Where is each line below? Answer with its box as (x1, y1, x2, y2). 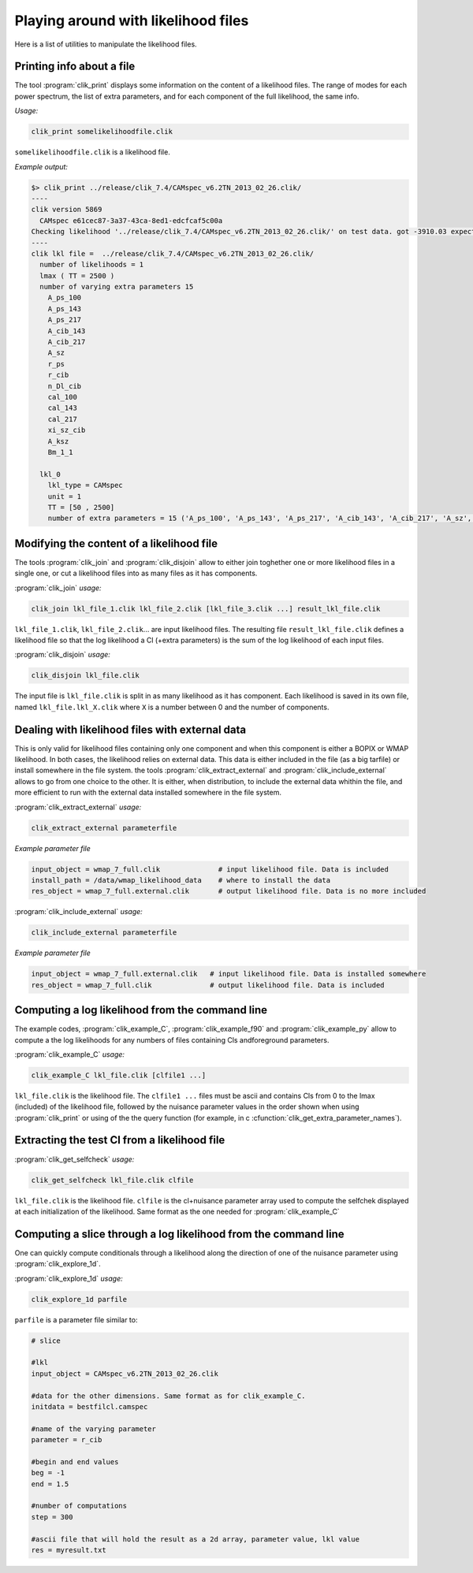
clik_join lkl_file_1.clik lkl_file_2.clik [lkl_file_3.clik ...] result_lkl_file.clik (31, 604, 381, 613)
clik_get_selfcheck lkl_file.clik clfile (31, 1175, 194, 1184)
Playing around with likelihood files (14, 12, 249, 29)
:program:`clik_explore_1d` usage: (14, 1274, 124, 1283)
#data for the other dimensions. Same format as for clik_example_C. (31, 1391, 306, 1400)
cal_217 (47, 415, 78, 423)
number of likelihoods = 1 (39, 260, 144, 270)
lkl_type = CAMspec (47, 481, 124, 490)
